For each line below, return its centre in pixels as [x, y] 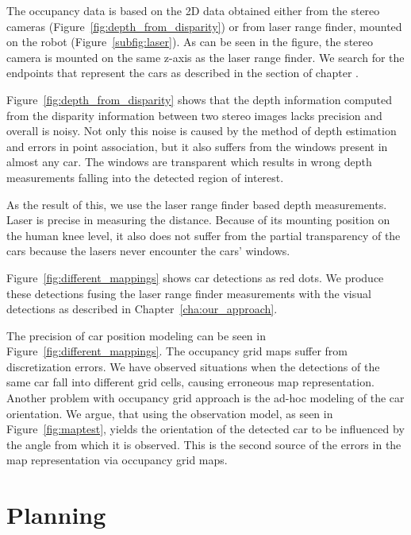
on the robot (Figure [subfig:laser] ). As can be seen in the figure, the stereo [190, 42]
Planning [56, 515]
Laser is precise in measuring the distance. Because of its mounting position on [198, 220]
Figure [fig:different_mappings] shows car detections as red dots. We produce [195, 277]
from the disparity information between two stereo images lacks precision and [194, 115]
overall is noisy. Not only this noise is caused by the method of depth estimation [202, 131]
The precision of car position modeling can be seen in [136, 335]
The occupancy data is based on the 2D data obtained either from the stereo [193, 10]
